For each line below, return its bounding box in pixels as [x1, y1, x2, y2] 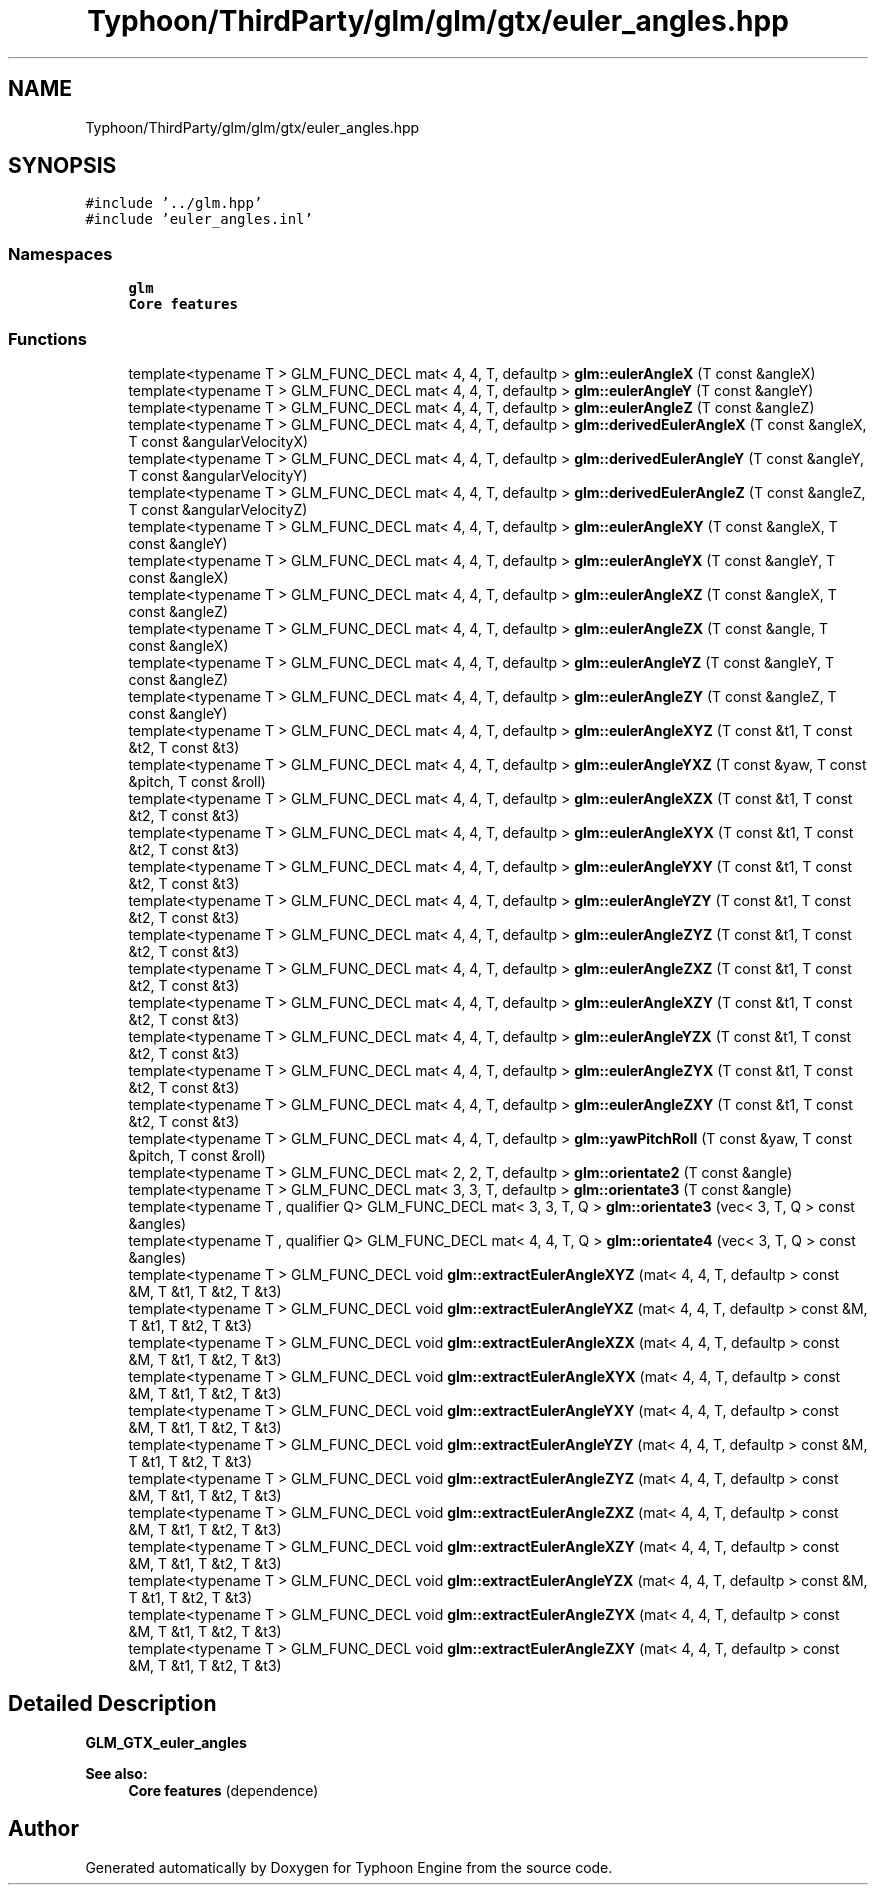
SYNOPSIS [8, 153, 117, 179]
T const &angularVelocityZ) [128, 500, 308, 518]
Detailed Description [8, 1691, 217, 1717]
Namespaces [8, 243, 113, 264]
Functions [8, 328, 87, 349]
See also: [85, 1764, 148, 1782]
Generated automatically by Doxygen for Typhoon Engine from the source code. [85, 1858, 613, 1876]
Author [8, 1816, 79, 1842]
